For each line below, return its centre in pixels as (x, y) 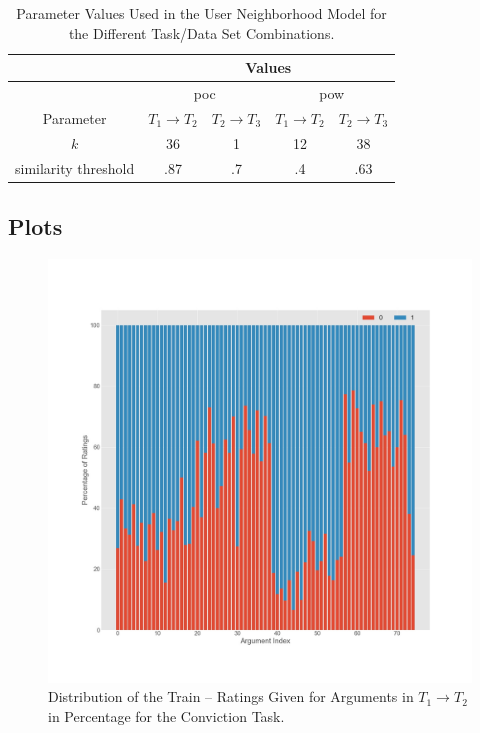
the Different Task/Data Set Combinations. (201, 32)
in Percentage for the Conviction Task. (166, 716)
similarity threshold (75, 167)
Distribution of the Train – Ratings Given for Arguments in (231, 696)
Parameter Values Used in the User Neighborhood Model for (201, 13)
